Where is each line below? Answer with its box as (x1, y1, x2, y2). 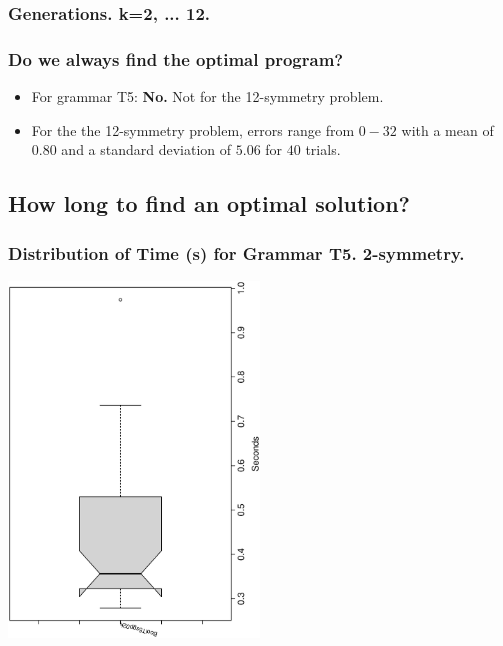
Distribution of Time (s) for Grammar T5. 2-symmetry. (8, 240, 465, 265)
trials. (305, 139, 341, 160)
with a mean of (401, 119, 494, 140)
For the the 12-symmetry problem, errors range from (31, 119, 355, 140)
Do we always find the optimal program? (8, 46, 344, 71)
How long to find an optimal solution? (8, 188, 411, 219)
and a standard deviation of (61, 139, 232, 160)
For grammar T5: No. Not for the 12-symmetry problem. (31, 86, 384, 107)
